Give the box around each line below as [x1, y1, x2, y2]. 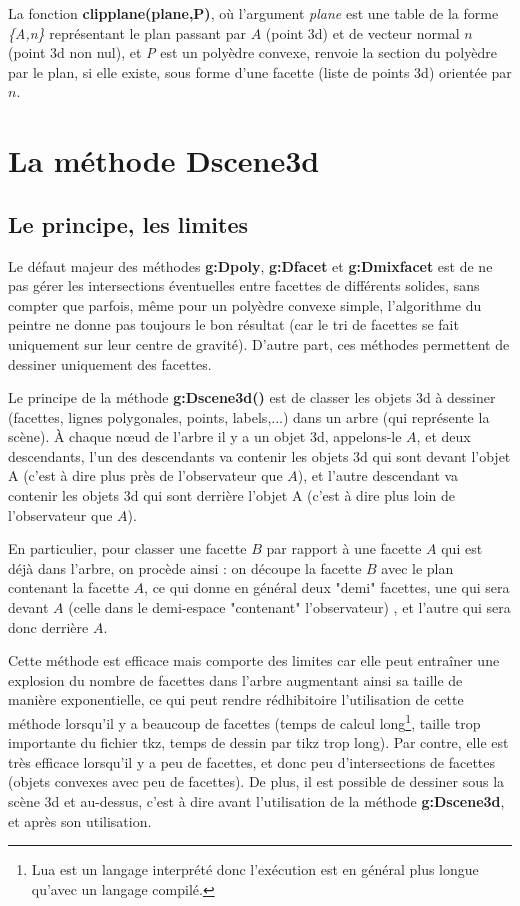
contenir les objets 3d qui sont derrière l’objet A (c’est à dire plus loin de [8, 485, 456, 506]
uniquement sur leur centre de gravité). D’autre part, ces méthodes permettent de [8, 333, 510, 354]
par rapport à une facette [266, 538, 422, 559]
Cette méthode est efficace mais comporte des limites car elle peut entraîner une [8, 650, 500, 671]
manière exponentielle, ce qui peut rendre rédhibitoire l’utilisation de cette [8, 689, 464, 710]
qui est [441, 538, 483, 559]
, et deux [416, 426, 471, 447]
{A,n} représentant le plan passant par [8, 22, 246, 43]
